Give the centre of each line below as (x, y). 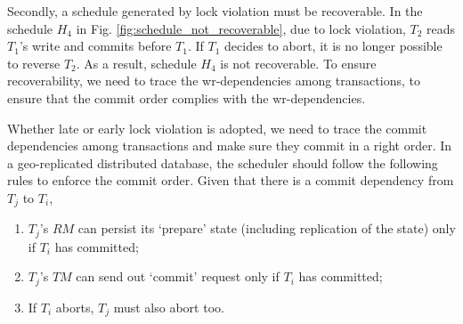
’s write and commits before (95, 46)
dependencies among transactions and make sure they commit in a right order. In (230, 146)
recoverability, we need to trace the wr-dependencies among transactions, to (214, 81)
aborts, (75, 307)
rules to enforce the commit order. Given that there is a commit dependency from (231, 180)
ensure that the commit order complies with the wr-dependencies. (187, 97)
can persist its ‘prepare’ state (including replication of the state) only (267, 228)
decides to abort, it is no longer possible (333, 46)
